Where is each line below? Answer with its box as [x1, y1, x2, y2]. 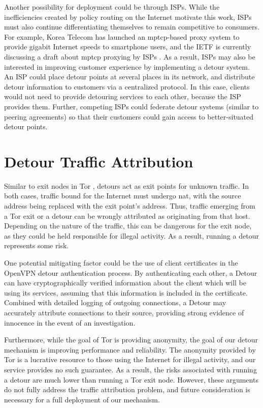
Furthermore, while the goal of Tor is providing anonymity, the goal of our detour [4, 334, 258, 345]
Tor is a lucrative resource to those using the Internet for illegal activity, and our [4, 354, 256, 365]
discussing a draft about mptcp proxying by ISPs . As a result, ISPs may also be [4, 51, 255, 62]
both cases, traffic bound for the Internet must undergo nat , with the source [4, 190, 241, 201]
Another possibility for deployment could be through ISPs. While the [4, 2, 220, 12]
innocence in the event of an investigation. [4, 317, 136, 328]
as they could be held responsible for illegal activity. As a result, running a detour [4, 230, 259, 241]
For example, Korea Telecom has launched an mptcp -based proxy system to [4, 31, 240, 42]
